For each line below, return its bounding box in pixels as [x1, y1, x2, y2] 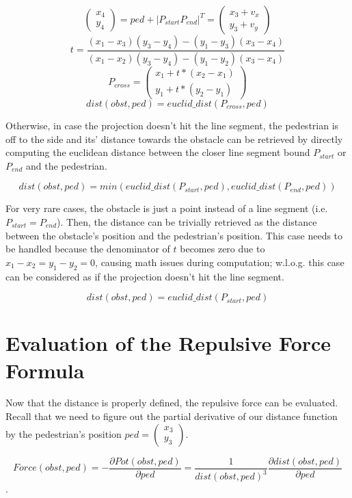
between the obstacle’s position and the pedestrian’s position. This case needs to [5, 228, 343, 242]
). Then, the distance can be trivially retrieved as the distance [57, 214, 317, 228]
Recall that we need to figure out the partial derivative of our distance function [5, 409, 338, 423]
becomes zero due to [180, 241, 265, 256]
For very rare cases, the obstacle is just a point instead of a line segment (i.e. [5, 201, 328, 215]
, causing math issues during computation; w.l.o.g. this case [95, 254, 344, 269]
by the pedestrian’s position [5, 426, 122, 441]
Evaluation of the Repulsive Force [5, 329, 331, 357]
